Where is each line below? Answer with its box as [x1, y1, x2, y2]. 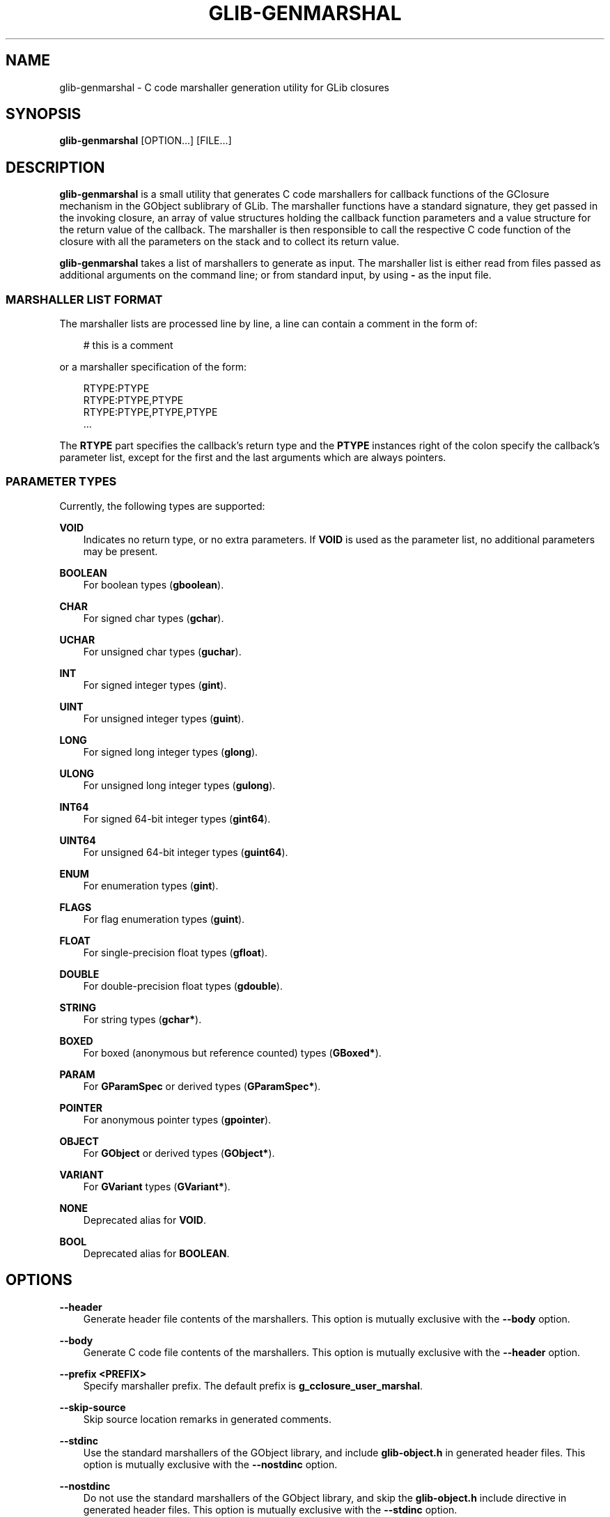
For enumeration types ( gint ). [83, 879, 219, 892]
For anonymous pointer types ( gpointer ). [83, 1113, 272, 1126]
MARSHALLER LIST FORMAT [6, 292, 163, 306]
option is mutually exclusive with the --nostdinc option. [83, 1458, 338, 1470]
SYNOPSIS [6, 105, 81, 123]
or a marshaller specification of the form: [59, 361, 247, 373]
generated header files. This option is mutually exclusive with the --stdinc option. [83, 1503, 458, 1516]
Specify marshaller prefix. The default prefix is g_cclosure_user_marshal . [83, 1379, 423, 1392]
